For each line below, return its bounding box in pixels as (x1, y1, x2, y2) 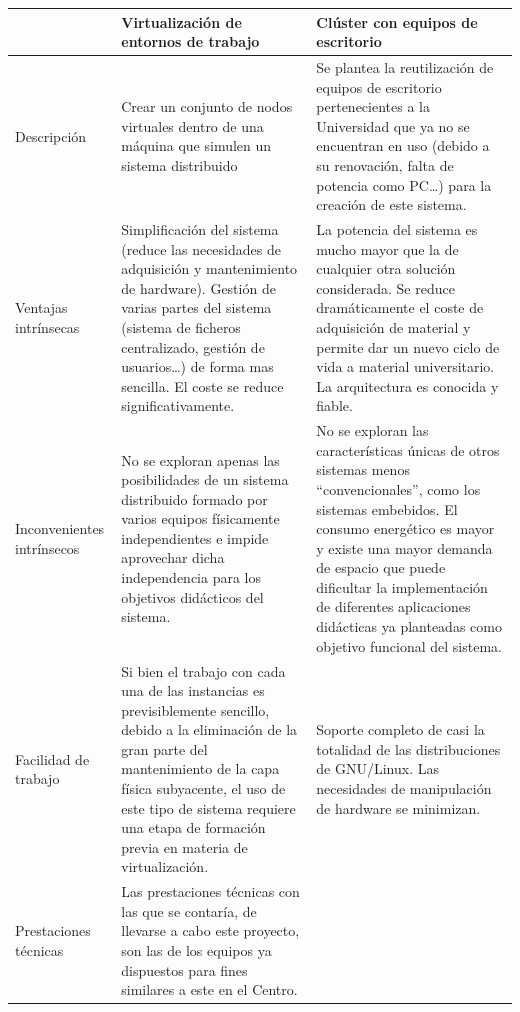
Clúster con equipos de (316, 11, 478, 32)
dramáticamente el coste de (316, 297, 484, 318)
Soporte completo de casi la (316, 719, 485, 740)
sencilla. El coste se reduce (121, 375, 284, 396)
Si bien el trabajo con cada (121, 660, 286, 681)
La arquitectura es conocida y (316, 375, 499, 396)
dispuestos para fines (121, 959, 248, 980)
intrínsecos (15, 537, 80, 558)
